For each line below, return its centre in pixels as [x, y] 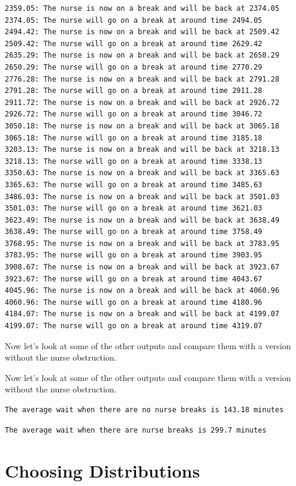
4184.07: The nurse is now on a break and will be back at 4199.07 [142, 314]
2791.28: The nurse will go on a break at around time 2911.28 [134, 91]
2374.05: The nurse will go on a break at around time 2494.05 [134, 20]
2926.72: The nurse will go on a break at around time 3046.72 [134, 114]
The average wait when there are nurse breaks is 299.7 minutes [136, 430]
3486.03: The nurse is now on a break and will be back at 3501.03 [142, 196]
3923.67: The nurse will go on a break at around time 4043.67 [134, 279]
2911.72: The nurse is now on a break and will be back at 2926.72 [142, 102]
